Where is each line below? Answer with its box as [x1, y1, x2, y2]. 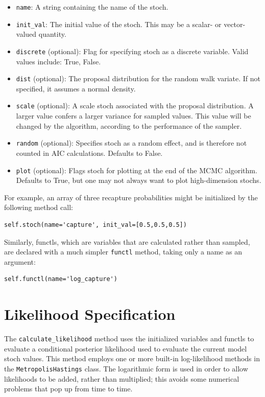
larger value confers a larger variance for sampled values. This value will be [16, 110, 251, 121]
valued [16, 29, 37, 39]
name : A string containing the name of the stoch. [16, 2, 168, 12]
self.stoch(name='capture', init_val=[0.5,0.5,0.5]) [4, 221, 187, 228]
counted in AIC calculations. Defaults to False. [16, 147, 163, 158]
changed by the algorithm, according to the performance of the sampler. [16, 120, 242, 131]
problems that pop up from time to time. [4, 383, 133, 394]
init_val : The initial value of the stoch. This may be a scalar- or [16, 18, 222, 29]
